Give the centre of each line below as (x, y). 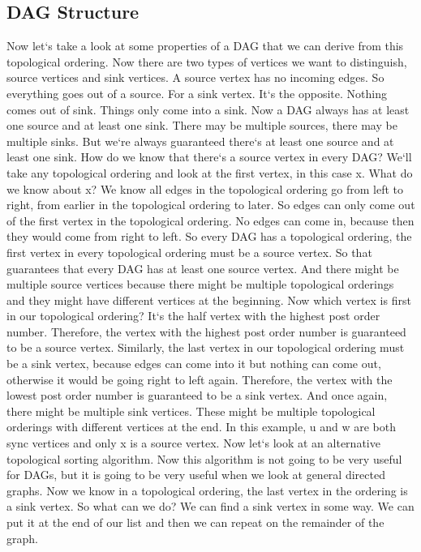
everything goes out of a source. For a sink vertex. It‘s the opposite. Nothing (197, 93)
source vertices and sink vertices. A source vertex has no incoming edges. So (195, 77)
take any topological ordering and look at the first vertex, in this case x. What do (210, 172)
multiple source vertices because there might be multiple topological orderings (200, 284)
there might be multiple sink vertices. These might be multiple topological (191, 411)
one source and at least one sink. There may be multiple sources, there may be (202, 125)
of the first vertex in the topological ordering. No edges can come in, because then (210, 220)
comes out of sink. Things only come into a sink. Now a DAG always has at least (208, 109)
